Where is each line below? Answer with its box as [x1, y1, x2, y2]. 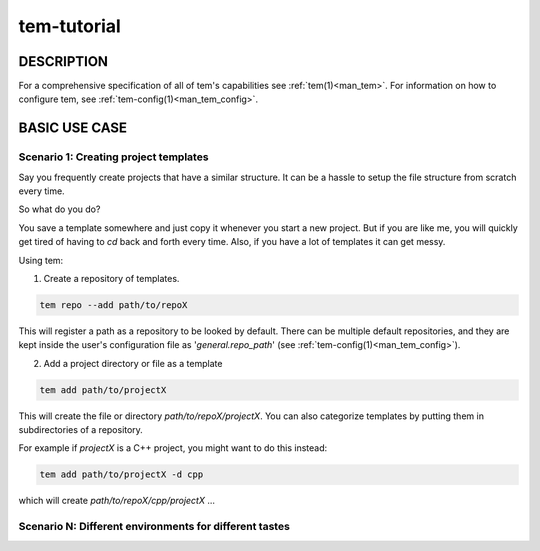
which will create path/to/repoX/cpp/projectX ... [18, 495, 215, 507]
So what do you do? [18, 203, 101, 215]
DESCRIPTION [18, 53, 109, 70]
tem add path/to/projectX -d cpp [39, 469, 204, 480]
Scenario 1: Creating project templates [18, 150, 209, 164]
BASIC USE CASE [18, 120, 128, 137]
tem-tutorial [18, 15, 122, 37]
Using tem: [18, 254, 64, 266]
